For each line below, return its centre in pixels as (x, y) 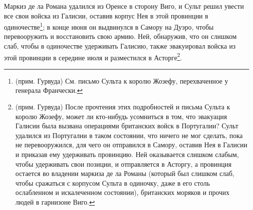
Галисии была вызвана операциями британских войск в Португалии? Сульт (127, 126)
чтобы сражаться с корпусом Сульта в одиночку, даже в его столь (113, 183)
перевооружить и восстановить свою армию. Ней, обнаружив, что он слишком (120, 36)
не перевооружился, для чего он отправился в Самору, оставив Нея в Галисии (131, 145)
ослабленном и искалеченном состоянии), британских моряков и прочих (122, 192)
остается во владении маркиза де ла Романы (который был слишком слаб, (125, 173)
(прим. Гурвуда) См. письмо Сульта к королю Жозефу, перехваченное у (122, 80)
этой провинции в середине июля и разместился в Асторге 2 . (93, 56)
